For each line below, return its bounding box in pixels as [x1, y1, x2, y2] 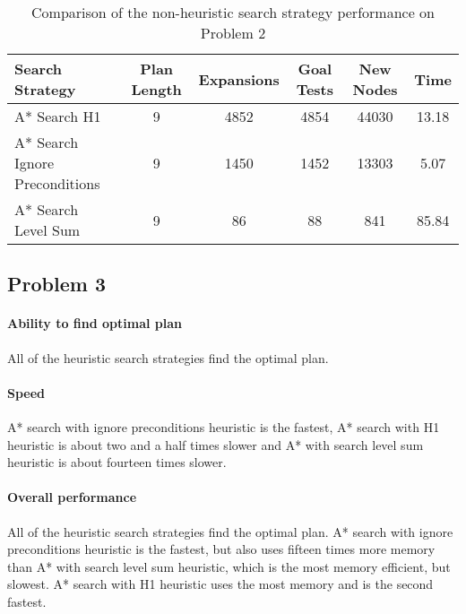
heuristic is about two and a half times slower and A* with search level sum [7, 435, 424, 454]
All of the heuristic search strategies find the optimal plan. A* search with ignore [7, 522, 453, 540]
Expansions [198, 68, 280, 90]
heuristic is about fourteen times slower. [7, 453, 227, 471]
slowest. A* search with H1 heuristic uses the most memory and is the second [7, 575, 434, 593]
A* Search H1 [14, 106, 101, 126]
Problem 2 [200, 22, 266, 43]
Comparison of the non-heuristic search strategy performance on [31, 2, 435, 22]
